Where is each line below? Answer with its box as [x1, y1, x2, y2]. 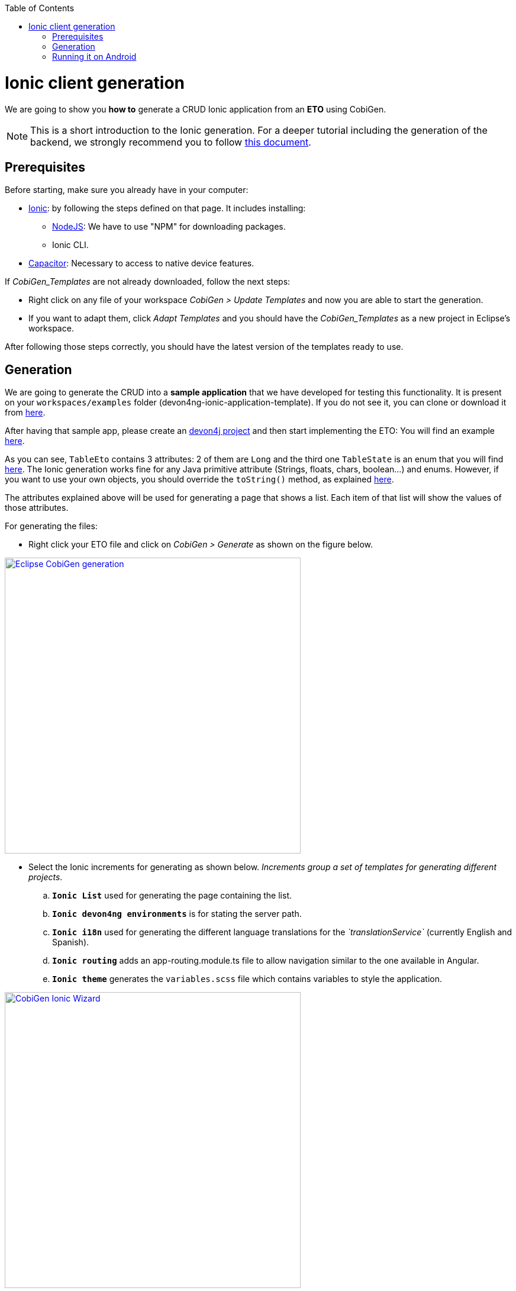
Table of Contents [5, 3, 75, 13]
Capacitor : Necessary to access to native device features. [28, 258, 254, 269]
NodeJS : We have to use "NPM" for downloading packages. [52, 221, 286, 232]
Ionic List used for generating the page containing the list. [52, 890, 292, 901]
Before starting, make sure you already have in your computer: [5, 185, 249, 195]
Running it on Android [52, 51, 137, 62]
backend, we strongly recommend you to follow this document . [30, 136, 311, 148]
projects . [28, 872, 63, 883]
